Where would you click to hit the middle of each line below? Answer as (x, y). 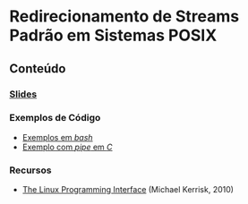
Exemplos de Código (55, 118)
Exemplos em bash (57, 137)
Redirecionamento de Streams (124, 17)
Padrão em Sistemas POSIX (113, 35)
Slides (23, 94)
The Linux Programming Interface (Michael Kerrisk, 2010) (128, 190)
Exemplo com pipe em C (68, 147)
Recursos (30, 170)
